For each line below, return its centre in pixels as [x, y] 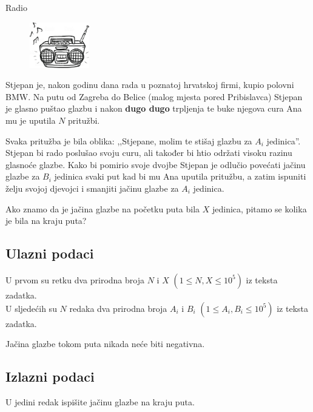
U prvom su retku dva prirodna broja [75, 279]
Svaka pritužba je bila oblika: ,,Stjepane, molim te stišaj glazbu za [129, 140]
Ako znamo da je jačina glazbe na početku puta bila [103, 208]
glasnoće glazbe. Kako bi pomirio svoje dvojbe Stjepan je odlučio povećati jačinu [156, 164]
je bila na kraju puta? [46, 221]
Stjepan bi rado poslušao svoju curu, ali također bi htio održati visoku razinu [149, 153]
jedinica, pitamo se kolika [259, 208]
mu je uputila [31, 120]
